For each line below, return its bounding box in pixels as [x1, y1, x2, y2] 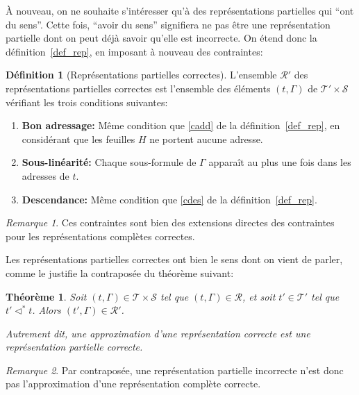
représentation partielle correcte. [6, 339, 143, 354]
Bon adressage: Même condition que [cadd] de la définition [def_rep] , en [22, 118, 340, 133]
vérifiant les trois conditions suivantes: [6, 94, 168, 109]
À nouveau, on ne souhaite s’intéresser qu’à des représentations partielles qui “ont [6, 3, 354, 17]
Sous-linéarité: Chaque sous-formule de [22, 155, 197, 169]
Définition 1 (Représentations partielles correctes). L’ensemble [6, 67, 277, 82]
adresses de [22, 168, 69, 183]
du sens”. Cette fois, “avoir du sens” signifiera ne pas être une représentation [6, 17, 331, 31]
